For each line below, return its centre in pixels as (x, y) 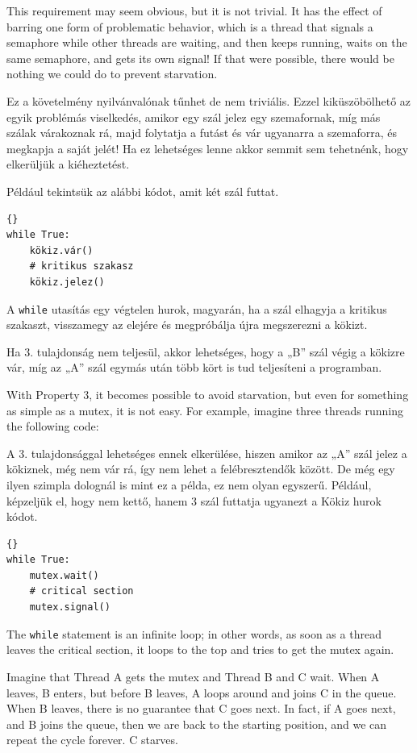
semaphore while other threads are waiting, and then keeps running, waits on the (207, 42)
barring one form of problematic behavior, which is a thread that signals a (190, 26)
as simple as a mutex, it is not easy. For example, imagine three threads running (205, 410)
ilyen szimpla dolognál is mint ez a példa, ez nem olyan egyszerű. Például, (189, 484)
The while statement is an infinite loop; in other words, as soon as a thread (194, 633)
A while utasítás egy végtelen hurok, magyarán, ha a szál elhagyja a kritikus (197, 308)
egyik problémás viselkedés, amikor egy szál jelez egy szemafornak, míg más (194, 116)
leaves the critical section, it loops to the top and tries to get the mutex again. (200, 649)
